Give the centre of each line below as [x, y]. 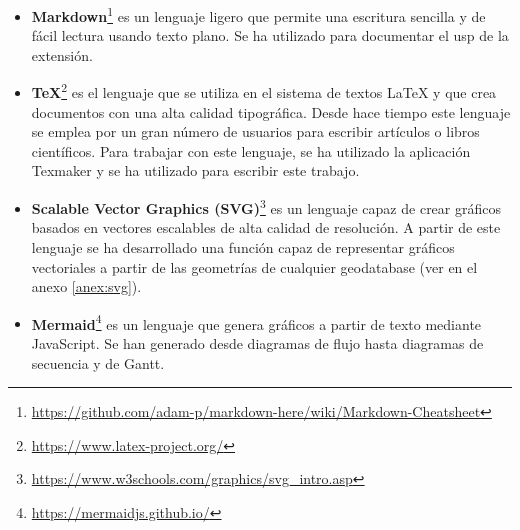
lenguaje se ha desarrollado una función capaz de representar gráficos [243, 246]
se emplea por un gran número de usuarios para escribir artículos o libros [255, 131]
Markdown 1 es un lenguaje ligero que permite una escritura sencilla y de [258, 14]
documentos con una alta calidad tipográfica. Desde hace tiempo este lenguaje [271, 111]
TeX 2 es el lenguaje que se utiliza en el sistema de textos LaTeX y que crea [264, 91]
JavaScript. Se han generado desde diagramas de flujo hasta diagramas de [257, 342]
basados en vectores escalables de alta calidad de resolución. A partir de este [266, 227]
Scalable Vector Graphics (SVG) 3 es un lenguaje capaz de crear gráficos [266, 206]
